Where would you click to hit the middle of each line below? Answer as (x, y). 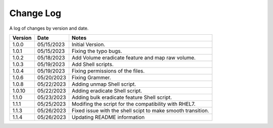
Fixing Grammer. (91, 77)
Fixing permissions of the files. (108, 71)
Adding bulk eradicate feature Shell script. (122, 97)
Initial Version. (88, 44)
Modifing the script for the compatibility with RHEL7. (133, 104)
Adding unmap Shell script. (104, 84)
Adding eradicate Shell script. (107, 91)
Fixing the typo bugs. (97, 51)
